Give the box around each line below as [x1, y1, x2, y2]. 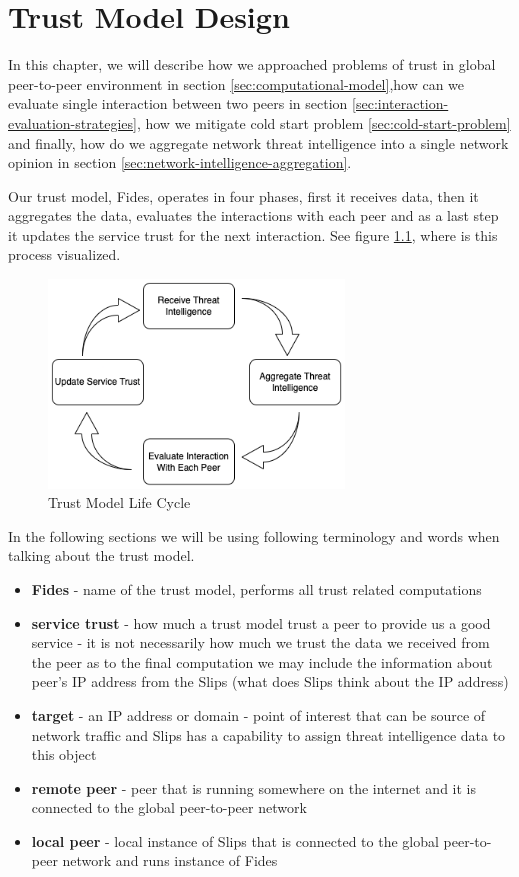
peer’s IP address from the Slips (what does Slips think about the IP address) [31, 671, 509, 692]
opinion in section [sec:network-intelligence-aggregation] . [8, 152, 352, 173]
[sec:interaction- [352, 93, 449, 114]
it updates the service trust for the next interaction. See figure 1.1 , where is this [8, 224, 498, 245]
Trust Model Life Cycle [48, 492, 191, 513]
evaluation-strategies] [8, 112, 137, 133]
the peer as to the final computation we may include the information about [31, 651, 493, 672]
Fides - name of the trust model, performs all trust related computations [31, 578, 482, 599]
